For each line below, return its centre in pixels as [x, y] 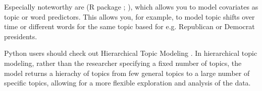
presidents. [21, 36]
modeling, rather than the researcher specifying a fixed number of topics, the [123, 63]
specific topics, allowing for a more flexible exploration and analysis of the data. [127, 83]
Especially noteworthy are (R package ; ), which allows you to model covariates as [131, 7]
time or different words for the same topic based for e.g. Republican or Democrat [129, 26]
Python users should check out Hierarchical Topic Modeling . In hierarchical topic [131, 53]
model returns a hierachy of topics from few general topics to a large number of [127, 73]
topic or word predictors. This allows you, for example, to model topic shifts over [129, 16]
